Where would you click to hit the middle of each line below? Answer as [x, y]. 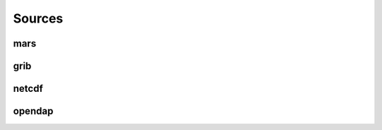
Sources [38, 18]
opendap [33, 111]
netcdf [28, 89]
